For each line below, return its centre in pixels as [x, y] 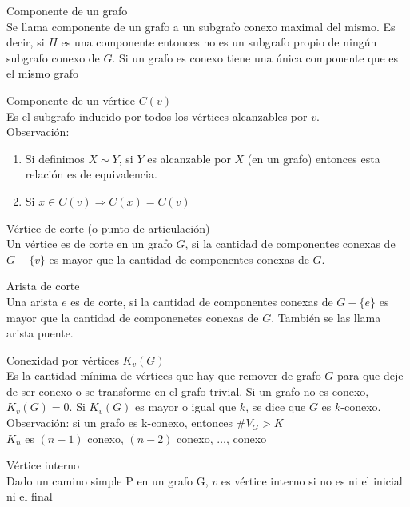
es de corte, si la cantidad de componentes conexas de [202, 301]
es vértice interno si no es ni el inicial [312, 480]
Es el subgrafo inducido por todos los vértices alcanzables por [157, 116]
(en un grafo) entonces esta [314, 158]
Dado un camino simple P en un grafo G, [107, 480]
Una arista [32, 301]
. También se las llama [326, 317]
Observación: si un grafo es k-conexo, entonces [120, 423]
